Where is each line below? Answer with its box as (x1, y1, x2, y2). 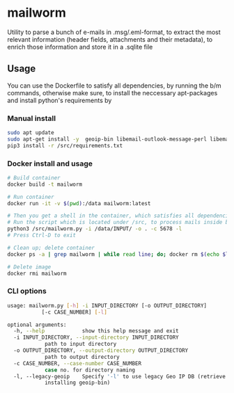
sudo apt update (7, 129, 54, 136)
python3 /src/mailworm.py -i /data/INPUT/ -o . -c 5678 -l (7, 225, 182, 232)
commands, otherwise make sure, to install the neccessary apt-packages (7, 88, 218, 97)
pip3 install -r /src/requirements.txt (7, 142, 123, 149)
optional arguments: (7, 321, 68, 328)
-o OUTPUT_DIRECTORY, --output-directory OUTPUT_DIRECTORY (13, 347, 189, 354)
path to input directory (44, 341, 117, 348)
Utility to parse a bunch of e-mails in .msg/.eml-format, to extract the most (7, 28, 221, 36)
